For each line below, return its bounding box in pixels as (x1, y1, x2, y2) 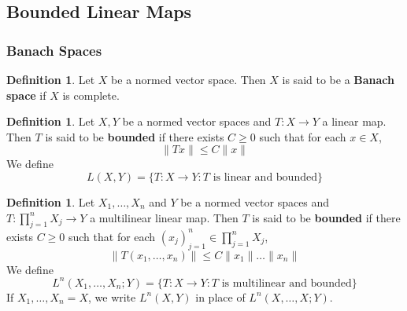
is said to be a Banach (282, 71, 395, 87)
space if (6, 86, 46, 103)
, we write (87, 288, 136, 305)
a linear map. (322, 113, 387, 130)
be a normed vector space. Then (111, 71, 266, 87)
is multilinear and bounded (221, 277, 352, 289)
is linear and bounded (213, 171, 317, 183)
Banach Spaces (6, 40, 102, 60)
